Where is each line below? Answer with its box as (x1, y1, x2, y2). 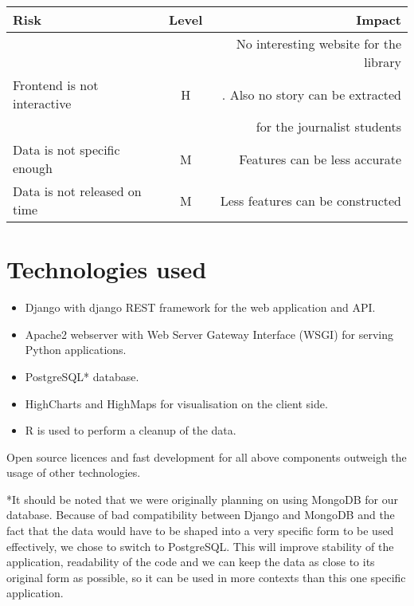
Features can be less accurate (239, 149, 401, 168)
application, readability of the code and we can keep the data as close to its (6, 553, 375, 570)
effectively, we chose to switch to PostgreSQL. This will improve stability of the (6, 537, 394, 554)
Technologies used (6, 253, 207, 285)
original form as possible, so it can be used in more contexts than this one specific (6, 569, 406, 585)
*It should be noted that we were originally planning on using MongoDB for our (6, 490, 398, 507)
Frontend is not (13, 76, 99, 94)
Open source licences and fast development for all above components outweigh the (6, 448, 407, 465)
